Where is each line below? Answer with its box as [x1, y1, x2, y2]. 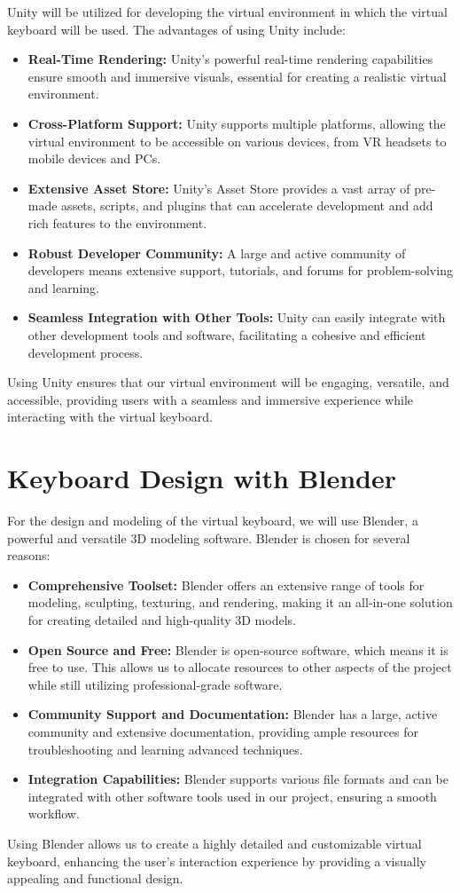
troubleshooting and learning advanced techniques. [27, 739, 303, 758]
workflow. [27, 804, 80, 823]
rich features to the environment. [27, 213, 207, 232]
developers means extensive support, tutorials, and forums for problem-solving [27, 261, 453, 280]
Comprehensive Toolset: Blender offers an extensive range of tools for [27, 575, 425, 594]
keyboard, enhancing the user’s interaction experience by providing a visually [7, 851, 426, 870]
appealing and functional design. [7, 869, 183, 888]
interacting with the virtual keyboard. [7, 407, 213, 426]
